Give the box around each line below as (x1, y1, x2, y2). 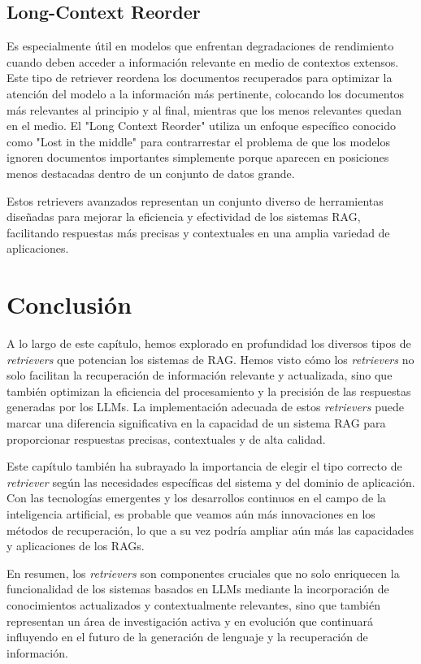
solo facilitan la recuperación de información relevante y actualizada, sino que (7, 367, 393, 384)
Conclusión (7, 288, 132, 321)
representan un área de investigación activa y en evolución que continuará (7, 612, 374, 629)
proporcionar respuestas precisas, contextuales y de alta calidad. (7, 430, 326, 447)
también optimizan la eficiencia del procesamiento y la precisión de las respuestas (7, 382, 411, 399)
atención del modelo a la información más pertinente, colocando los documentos (7, 85, 405, 102)
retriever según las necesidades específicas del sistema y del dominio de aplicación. (7, 473, 415, 490)
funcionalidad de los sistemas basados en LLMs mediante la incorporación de (7, 580, 389, 597)
